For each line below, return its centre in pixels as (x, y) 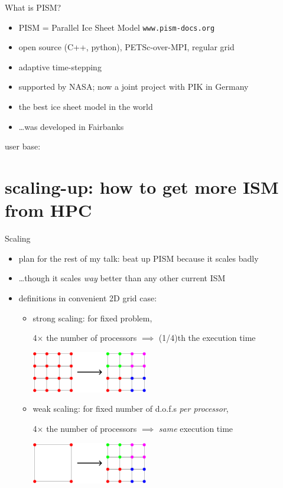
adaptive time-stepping (60, 66)
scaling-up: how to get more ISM (142, 187)
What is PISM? (33, 7)
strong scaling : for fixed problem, (92, 318)
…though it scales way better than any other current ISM (122, 278)
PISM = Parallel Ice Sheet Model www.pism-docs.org (117, 27)
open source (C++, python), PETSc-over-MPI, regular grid (126, 47)
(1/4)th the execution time (207, 338)
